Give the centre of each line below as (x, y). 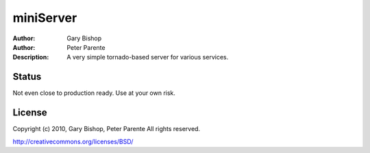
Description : (31, 57)
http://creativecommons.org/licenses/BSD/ (73, 141)
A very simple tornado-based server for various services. (148, 57)
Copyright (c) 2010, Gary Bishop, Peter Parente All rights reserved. (107, 129)
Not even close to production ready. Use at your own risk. (94, 93)
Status (27, 77)
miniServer (45, 18)
